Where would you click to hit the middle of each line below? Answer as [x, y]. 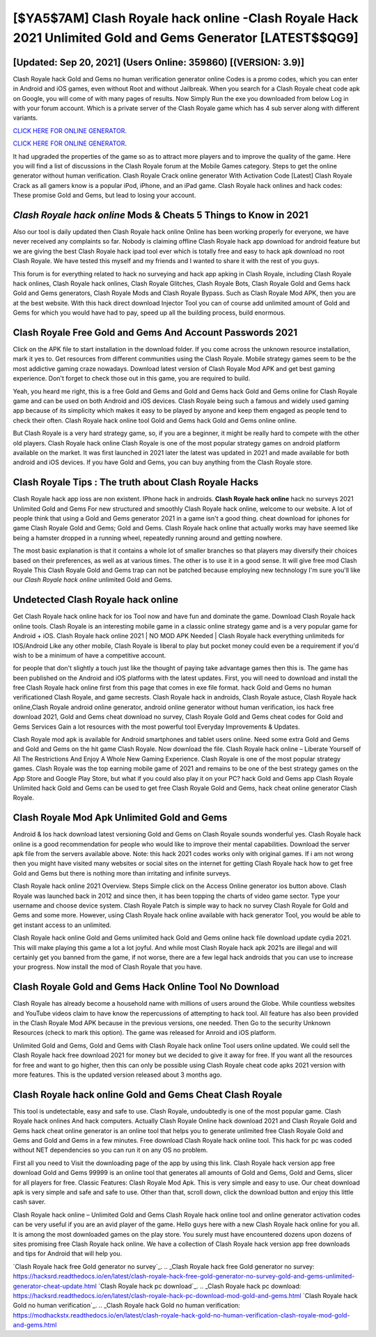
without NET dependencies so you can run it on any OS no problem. [110, 1150]
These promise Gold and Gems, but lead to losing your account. [104, 196]
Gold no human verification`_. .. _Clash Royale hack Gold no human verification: [126, 1306]
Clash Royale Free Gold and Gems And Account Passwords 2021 [155, 333]
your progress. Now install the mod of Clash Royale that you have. [108, 967]
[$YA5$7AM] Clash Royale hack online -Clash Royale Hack [186, 18]
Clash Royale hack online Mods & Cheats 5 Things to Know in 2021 [161, 215]
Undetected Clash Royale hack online [96, 600]
